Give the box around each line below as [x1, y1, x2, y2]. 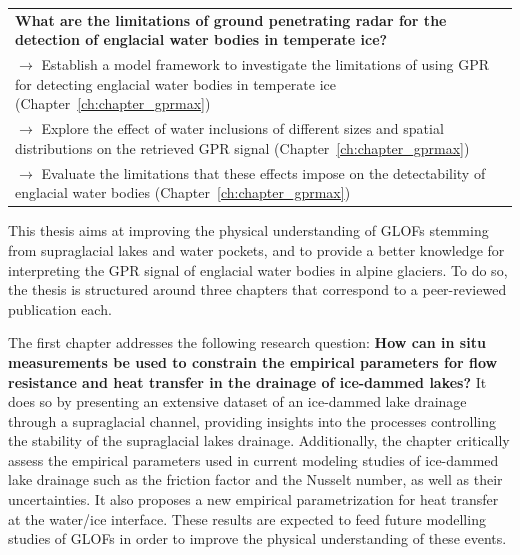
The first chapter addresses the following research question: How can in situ [8, 332, 486, 353]
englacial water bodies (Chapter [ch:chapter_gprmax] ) [15, 182, 351, 203]
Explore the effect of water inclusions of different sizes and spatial [41, 118, 444, 139]
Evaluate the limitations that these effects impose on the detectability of [41, 162, 486, 183]
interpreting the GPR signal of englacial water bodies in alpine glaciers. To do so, [8, 259, 508, 280]
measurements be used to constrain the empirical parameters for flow [8, 351, 498, 372]
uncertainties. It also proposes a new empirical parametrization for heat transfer [8, 489, 499, 510]
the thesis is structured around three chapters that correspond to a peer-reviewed [8, 279, 507, 300]
